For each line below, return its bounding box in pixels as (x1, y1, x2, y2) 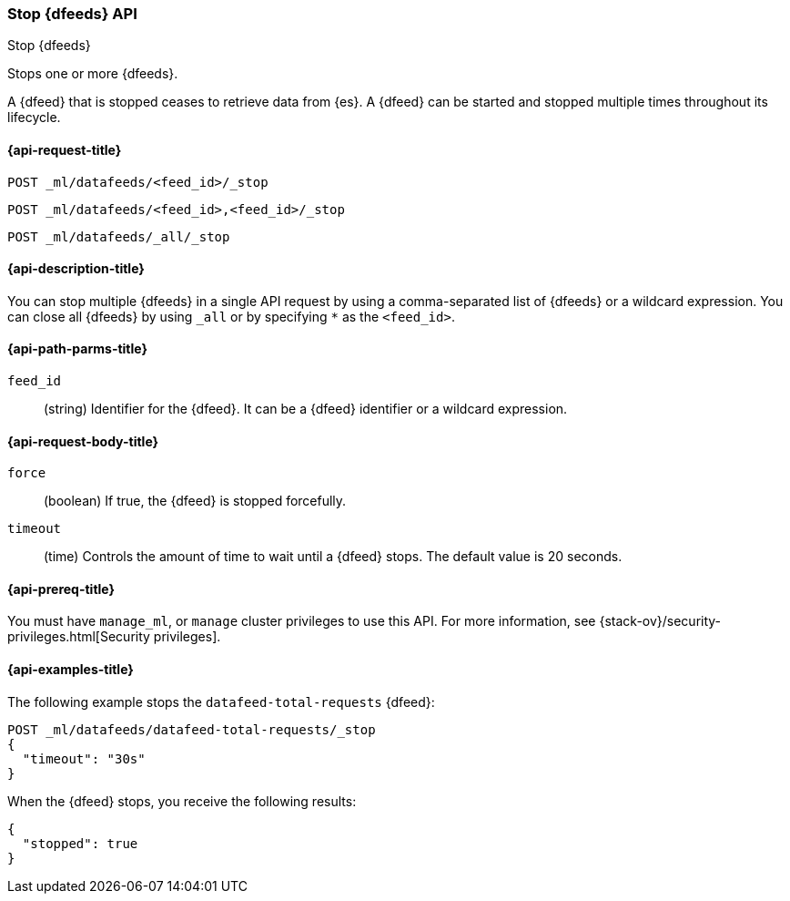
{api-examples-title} (7, 661, 134, 678)
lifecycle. (7, 109, 61, 126)
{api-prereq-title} (7, 580, 116, 597)
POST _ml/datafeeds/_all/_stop (7, 229, 230, 244)
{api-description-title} (7, 261, 145, 277)
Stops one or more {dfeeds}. (7, 66, 178, 82)
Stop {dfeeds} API (7, 5, 137, 23)
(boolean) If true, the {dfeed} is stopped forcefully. (44, 493, 347, 509)
